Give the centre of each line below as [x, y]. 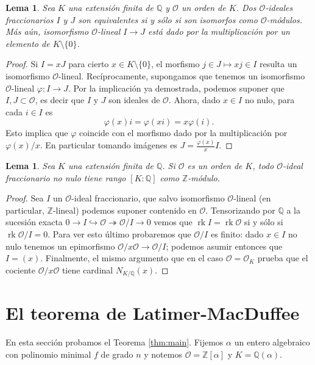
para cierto [89, 64]
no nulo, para [270, 100]
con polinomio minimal [48, 354]
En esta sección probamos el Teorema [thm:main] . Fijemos [115, 342]
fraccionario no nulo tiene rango [66, 177]
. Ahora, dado [194, 100]
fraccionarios [30, 19]
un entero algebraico [272, 342]
